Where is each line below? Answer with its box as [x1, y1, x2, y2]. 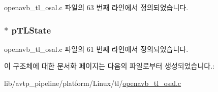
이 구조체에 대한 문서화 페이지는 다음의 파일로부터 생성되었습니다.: [4, 60, 214, 71]
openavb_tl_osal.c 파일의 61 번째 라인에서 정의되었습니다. [4, 43, 189, 54]
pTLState [11, 23, 51, 36]
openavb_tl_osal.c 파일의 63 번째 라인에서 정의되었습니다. [4, 2, 189, 12]
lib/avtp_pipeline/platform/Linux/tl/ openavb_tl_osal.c [4, 78, 181, 88]
